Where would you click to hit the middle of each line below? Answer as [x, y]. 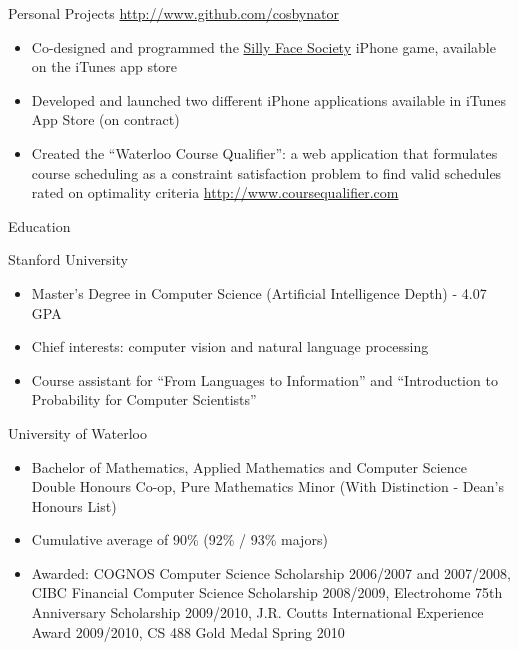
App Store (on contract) [105, 119]
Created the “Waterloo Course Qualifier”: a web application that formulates [264, 152]
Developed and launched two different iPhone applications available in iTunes [269, 99]
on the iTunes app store [104, 66]
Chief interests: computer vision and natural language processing [230, 346]
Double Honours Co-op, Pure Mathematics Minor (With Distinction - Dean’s [267, 486]
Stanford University [68, 259]
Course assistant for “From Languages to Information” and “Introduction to [264, 379]
